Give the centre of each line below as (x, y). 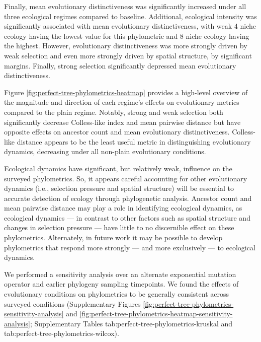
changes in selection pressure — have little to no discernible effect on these (119, 227)
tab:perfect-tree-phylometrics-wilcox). (62, 333)
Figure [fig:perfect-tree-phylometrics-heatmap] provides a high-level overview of (126, 92)
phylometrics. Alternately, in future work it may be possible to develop (113, 237)
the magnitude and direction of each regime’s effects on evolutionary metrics (122, 102)
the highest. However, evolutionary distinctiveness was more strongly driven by (126, 46)
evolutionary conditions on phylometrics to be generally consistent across (117, 294)
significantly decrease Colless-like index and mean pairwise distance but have (122, 122)
